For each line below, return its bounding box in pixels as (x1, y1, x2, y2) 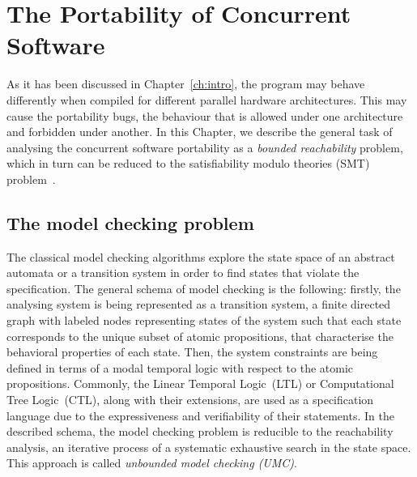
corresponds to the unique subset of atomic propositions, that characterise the (6, 327, 394, 344)
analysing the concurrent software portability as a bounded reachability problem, (6, 138, 403, 155)
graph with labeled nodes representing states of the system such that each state (6, 312, 402, 329)
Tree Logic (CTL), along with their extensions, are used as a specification (6, 391, 374, 408)
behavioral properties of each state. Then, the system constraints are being (6, 343, 378, 360)
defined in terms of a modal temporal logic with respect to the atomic (6, 359, 354, 376)
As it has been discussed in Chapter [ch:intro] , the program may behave (6, 75, 365, 92)
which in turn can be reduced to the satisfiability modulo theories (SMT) (6, 155, 370, 172)
